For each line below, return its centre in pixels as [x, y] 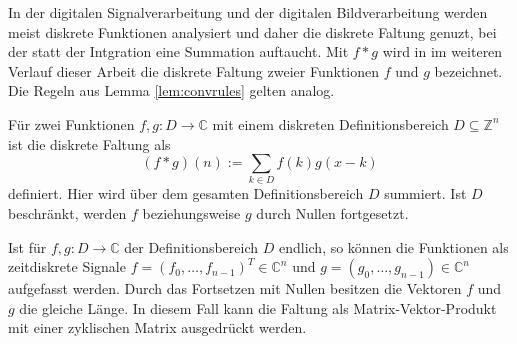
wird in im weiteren [442, 51]
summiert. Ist [425, 193]
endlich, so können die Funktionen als [393, 246]
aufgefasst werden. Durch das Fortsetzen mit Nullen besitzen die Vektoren [235, 288]
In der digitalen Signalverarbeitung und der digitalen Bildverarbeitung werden [248, 12]
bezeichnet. [468, 70]
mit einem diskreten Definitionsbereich [330, 123]
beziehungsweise [191, 213]
